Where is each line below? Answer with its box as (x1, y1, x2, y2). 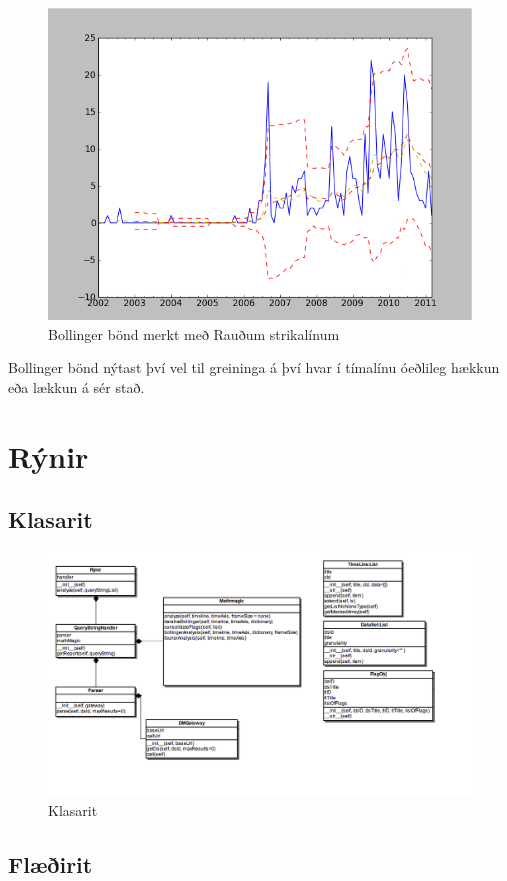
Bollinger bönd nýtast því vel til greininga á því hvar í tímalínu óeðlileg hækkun (8, 357, 500, 378)
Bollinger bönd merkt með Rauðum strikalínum (48, 323, 340, 344)
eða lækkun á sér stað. (8, 376, 145, 397)
